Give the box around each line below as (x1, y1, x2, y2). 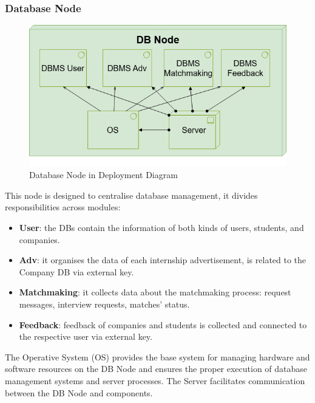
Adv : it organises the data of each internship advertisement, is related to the (19, 253, 307, 266)
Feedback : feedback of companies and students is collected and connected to (19, 318, 307, 331)
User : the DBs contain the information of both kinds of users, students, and (19, 221, 304, 234)
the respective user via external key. (19, 330, 152, 343)
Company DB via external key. (19, 265, 134, 278)
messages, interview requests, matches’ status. (19, 298, 190, 311)
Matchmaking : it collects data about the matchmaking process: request (19, 286, 291, 298)
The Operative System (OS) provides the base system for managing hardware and (5, 350, 310, 363)
